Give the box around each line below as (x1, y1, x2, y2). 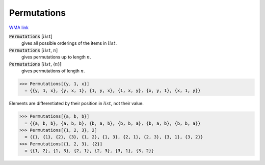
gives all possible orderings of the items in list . (21, 40, 117, 46)
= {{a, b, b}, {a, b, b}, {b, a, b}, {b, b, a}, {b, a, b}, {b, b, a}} (25, 120, 201, 126)
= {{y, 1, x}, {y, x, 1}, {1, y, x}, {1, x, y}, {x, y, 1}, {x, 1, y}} (25, 88, 201, 93)
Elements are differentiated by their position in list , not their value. (9, 101, 144, 107)
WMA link (9, 25, 29, 30)
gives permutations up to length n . (21, 54, 91, 60)
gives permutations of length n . (21, 68, 85, 74)
